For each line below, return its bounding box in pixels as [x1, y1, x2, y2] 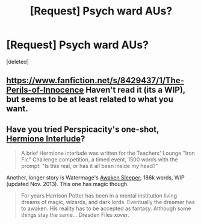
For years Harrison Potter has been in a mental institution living [20, 192, 178, 199]
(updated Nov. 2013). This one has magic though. [6, 181, 129, 188]
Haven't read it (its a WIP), [85, 85, 185, 95]
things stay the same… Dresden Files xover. [20, 211, 129, 219]
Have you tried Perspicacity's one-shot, [6, 124, 159, 134]
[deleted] [6, 58, 29, 65]
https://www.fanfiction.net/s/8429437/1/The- [6, 75, 185, 86]
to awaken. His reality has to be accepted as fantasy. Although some [20, 205, 191, 212]
